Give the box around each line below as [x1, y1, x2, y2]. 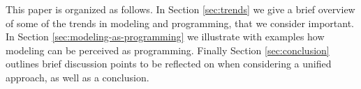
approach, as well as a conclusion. [6, 70, 149, 84]
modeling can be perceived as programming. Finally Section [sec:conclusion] [6, 42, 330, 57]
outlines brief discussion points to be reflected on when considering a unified [6, 56, 332, 71]
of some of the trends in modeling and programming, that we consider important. [6, 15, 354, 30]
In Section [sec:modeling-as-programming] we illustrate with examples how [6, 29, 325, 44]
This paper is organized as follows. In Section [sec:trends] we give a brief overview [6, 2, 355, 16]
